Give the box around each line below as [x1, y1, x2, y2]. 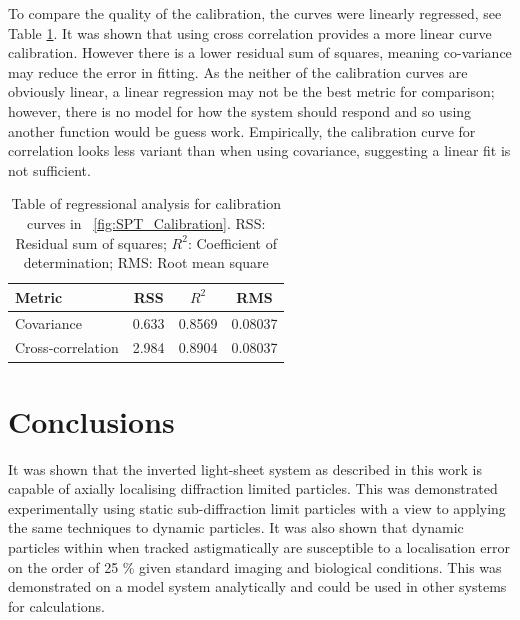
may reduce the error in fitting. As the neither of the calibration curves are [8, 61, 468, 82]
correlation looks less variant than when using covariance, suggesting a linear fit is [8, 140, 511, 161]
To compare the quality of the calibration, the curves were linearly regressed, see [8, 3, 502, 23]
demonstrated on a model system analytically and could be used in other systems [8, 576, 507, 597]
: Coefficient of [187, 232, 277, 253]
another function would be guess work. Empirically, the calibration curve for [8, 120, 476, 141]
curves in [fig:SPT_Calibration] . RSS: [27, 212, 266, 233]
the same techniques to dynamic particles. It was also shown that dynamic [8, 517, 464, 538]
